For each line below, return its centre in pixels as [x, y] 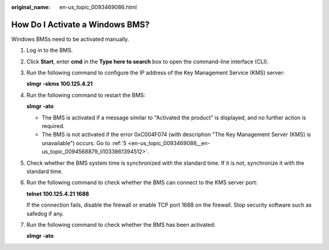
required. [53, 126]
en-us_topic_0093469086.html [98, 7]
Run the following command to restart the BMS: [86, 95]
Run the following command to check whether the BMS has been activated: [121, 224]
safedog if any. [45, 213]
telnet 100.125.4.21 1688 [58, 194]
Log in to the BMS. [50, 50]
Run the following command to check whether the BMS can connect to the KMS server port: [142, 182]
